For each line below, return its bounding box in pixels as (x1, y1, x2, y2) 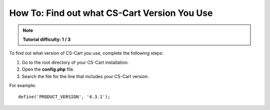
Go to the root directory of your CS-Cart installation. (21, 59, 129, 65)
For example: (9, 82, 36, 88)
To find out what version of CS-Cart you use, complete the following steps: (9, 50, 163, 56)
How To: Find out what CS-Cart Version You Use (9, 7, 213, 18)
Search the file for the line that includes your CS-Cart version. (21, 73, 149, 79)
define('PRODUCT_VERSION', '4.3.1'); (18, 94, 111, 100)
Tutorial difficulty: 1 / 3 (22, 36, 71, 42)
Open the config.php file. (21, 66, 74, 72)
